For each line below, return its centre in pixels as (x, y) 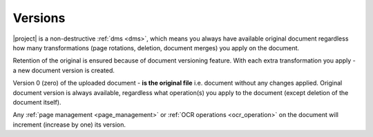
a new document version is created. (64, 70)
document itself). (37, 102)
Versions (39, 18)
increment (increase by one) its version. (69, 125)
